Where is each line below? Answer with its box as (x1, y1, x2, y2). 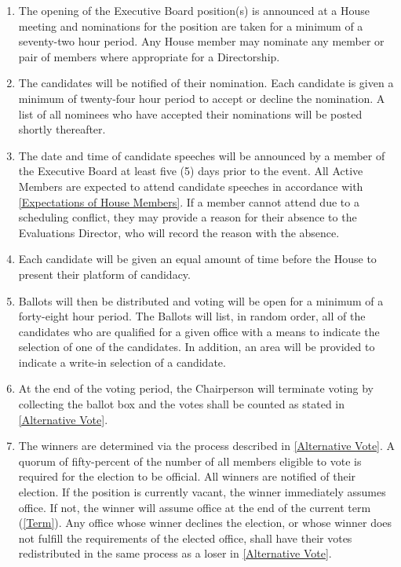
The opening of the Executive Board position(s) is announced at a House (18, 2, 370, 18)
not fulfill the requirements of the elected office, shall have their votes (18, 529, 352, 546)
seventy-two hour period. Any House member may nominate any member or (18, 33, 385, 49)
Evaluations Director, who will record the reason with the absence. (18, 224, 340, 240)
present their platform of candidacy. (18, 265, 191, 282)
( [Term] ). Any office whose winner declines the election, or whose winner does (18, 514, 392, 531)
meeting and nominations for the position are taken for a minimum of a (18, 17, 363, 34)
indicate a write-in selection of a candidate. (18, 353, 226, 370)
